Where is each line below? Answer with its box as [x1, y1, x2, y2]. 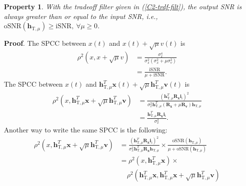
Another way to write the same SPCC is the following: [4, 125, 168, 135]
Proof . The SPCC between [4, 38, 87, 48]
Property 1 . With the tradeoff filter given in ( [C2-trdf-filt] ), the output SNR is [4, 1, 242, 11]
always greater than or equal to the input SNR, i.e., [4, 11, 158, 21]
